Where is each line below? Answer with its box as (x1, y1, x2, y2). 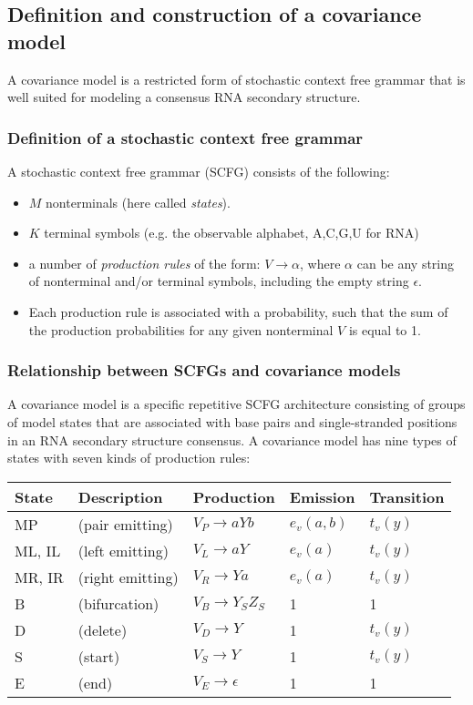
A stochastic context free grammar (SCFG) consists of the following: (7, 162, 390, 180)
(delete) (77, 618, 128, 640)
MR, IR (15, 566, 64, 587)
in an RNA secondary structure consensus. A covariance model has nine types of (7, 430, 457, 449)
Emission (289, 485, 355, 507)
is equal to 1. (348, 320, 421, 339)
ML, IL (15, 539, 61, 561)
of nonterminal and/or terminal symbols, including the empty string (28, 271, 409, 291)
